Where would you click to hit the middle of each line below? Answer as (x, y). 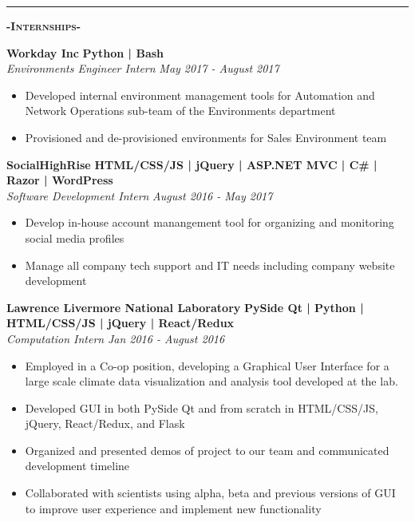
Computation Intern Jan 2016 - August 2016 (116, 338)
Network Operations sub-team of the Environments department (180, 111)
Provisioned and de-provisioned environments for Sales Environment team (206, 137)
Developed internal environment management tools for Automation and (200, 95)
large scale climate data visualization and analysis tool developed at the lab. (211, 381)
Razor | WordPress (60, 180)
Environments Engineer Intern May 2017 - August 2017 (143, 68)
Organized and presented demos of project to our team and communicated (207, 450)
